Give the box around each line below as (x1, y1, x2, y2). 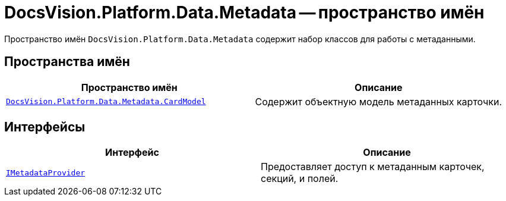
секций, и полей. (261, 172, 339, 185)
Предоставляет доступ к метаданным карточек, (261, 161, 485, 173)
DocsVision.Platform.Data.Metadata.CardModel (6, 97, 206, 106)
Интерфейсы (4, 120, 86, 135)
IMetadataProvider (6, 168, 86, 177)
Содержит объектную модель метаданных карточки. (255, 95, 502, 108)
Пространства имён (4, 54, 130, 70)
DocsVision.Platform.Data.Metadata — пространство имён (4, 2, 485, 23)
